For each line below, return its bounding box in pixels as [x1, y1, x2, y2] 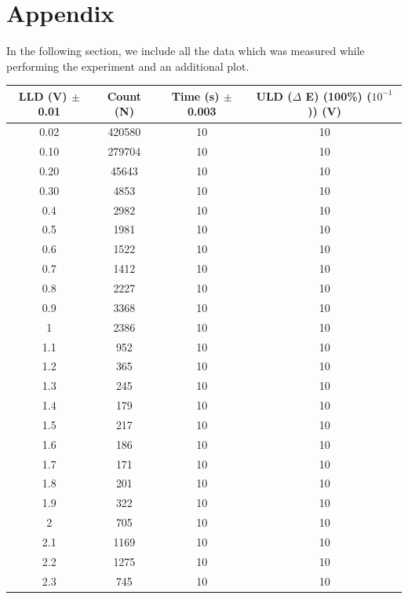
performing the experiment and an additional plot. [6, 57, 250, 74]
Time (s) [171, 87, 220, 104]
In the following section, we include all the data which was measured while [6, 42, 365, 59]
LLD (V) [18, 87, 67, 104]
